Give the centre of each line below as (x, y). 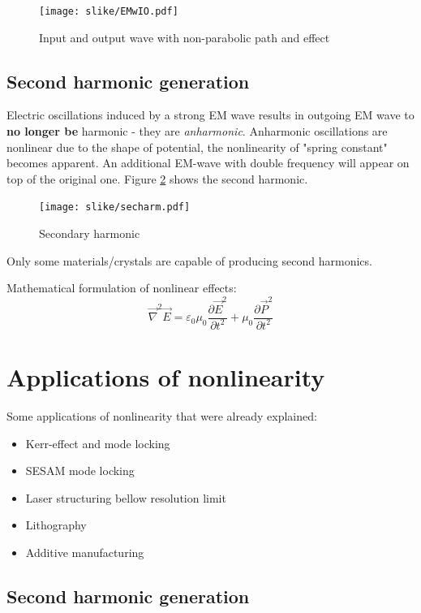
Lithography (56, 525)
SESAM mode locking (80, 471)
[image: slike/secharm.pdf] (115, 207)
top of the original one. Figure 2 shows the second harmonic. (157, 178)
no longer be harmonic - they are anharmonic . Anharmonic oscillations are (197, 131)
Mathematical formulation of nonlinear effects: (122, 288)
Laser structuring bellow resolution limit (126, 497)
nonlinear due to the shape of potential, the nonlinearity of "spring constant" (197, 147)
